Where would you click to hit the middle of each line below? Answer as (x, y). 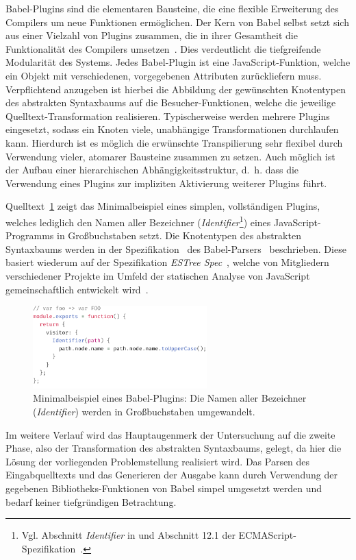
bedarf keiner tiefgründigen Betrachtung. (91, 501)
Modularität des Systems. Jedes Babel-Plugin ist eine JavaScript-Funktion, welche (178, 62)
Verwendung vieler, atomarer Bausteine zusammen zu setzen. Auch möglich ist (170, 156)
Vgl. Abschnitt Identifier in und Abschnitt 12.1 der (128, 535)
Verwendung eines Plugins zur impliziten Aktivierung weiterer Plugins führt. (166, 183)
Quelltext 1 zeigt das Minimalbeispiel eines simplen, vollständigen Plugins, (163, 206)
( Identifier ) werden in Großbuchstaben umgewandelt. (144, 412)
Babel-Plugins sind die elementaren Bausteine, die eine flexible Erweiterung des (172, 8)
